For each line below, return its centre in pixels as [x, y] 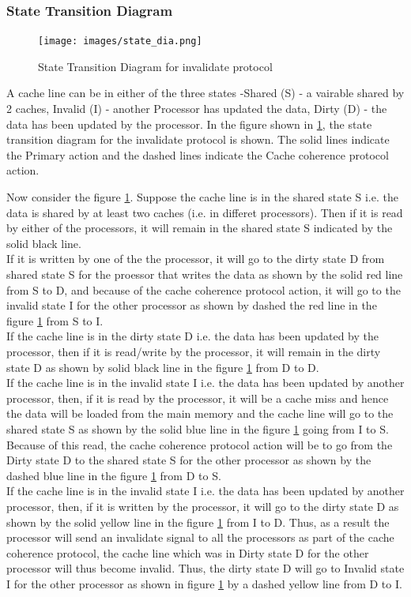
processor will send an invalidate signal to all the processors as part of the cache [200, 537]
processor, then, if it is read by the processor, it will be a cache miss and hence [198, 398]
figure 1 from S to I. [55, 320]
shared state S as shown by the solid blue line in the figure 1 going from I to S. [198, 428]
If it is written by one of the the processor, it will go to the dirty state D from [196, 259]
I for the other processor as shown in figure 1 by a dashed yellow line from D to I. [204, 583]
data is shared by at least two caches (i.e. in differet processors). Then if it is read [205, 212]
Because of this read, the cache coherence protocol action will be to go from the [200, 444]
